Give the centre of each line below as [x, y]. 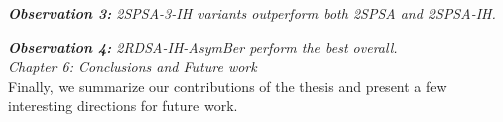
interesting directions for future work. [123, 105]
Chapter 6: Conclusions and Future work [132, 66]
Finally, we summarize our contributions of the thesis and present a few [227, 85]
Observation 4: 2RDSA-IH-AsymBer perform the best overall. [203, 46]
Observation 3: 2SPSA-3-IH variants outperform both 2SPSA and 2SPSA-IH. [252, 13]
